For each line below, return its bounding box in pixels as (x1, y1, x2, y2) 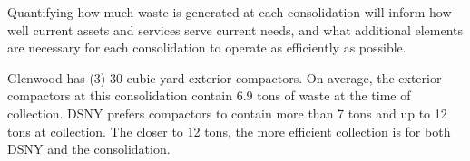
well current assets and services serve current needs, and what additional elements (7, 20, 464, 39)
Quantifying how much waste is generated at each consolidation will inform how (7, 3, 452, 21)
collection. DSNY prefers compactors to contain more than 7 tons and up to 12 (7, 103, 447, 122)
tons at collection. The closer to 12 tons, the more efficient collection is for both (7, 121, 451, 140)
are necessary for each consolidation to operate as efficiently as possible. (7, 38, 406, 57)
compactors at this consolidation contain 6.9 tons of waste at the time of (7, 86, 411, 105)
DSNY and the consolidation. (7, 139, 171, 158)
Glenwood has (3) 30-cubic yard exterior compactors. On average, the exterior (7, 68, 442, 87)
